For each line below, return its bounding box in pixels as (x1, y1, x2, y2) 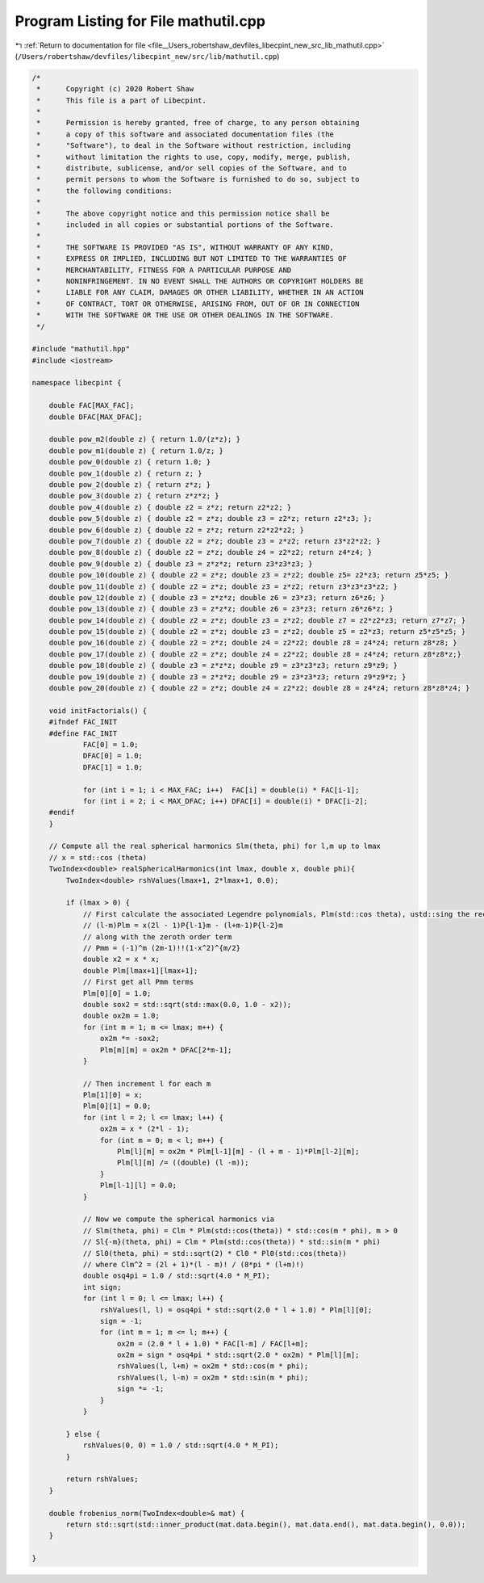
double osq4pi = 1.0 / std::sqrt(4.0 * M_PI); (82, 1271, 270, 1280)
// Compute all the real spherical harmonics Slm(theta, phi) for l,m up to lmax (48, 842, 381, 851)
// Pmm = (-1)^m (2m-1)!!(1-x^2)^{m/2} (82, 943, 241, 952)
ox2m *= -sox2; (99, 1034, 161, 1043)
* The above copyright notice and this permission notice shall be (36, 208, 330, 218)
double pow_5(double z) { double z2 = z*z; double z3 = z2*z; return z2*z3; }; (48, 514, 373, 523)
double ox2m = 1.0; (82, 1011, 161, 1021)
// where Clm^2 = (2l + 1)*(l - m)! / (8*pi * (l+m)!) (82, 1260, 305, 1269)
